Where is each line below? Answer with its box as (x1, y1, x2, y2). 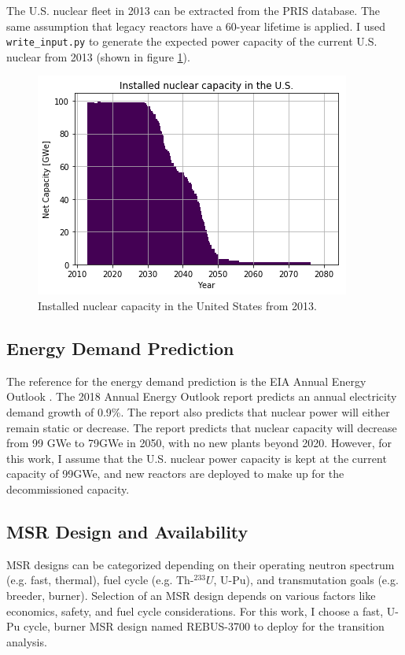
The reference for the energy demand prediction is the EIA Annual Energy (6, 372, 366, 389)
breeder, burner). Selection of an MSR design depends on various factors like (6, 587, 376, 603)
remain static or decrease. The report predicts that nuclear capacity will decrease (6, 419, 397, 435)
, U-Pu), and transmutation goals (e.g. (213, 572, 399, 588)
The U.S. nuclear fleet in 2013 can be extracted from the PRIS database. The (6, 2, 381, 18)
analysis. (6, 633, 47, 649)
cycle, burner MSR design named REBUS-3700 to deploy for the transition (23, 618, 385, 635)
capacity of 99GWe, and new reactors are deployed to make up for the (6, 465, 344, 482)
